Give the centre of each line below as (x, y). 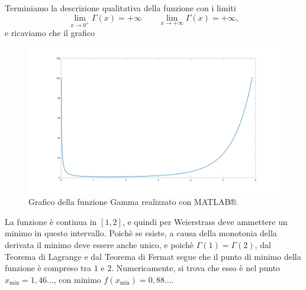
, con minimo (77, 279)
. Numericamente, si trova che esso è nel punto (196, 268)
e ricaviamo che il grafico (50, 33)
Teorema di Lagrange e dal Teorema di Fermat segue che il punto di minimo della (153, 256)
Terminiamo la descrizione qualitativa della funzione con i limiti (120, 8)
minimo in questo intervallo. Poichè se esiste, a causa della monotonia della (141, 233)
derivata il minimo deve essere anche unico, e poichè (99, 244)
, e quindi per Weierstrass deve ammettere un (205, 221)
